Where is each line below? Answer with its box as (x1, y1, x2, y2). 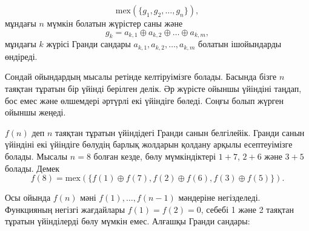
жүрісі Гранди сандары (46, 37, 131, 50)
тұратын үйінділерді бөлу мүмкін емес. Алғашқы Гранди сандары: (5, 215, 250, 227)
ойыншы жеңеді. (5, 106, 66, 119)
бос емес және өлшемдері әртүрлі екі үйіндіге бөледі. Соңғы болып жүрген (5, 94, 284, 106)
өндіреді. (5, 50, 38, 62)
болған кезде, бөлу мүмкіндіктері (93, 150, 216, 162)
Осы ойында (5, 191, 51, 204)
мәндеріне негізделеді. (178, 191, 261, 204)
